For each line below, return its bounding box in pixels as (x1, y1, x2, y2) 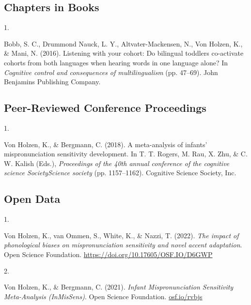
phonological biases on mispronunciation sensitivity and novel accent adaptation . (4, 240, 242, 250)
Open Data (4, 191, 61, 206)
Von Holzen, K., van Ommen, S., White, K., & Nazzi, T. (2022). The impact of (4, 230, 239, 240)
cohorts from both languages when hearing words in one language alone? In (4, 57, 228, 67)
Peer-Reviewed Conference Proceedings (4, 100, 206, 115)
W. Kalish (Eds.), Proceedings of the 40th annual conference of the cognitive (4, 158, 230, 168)
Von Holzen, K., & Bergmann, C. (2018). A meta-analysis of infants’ (4, 139, 207, 149)
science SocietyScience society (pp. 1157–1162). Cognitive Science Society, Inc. (4, 168, 236, 178)
